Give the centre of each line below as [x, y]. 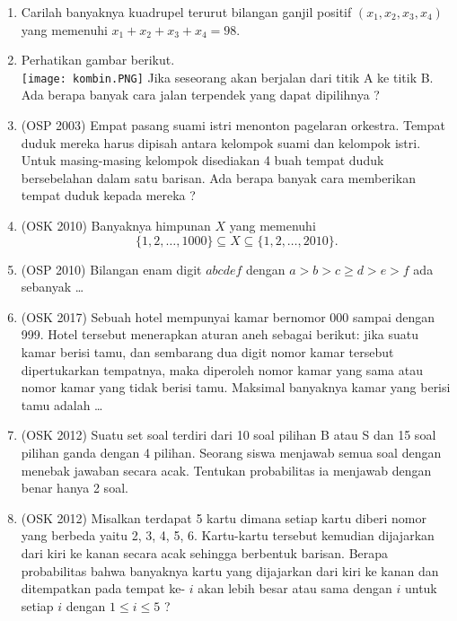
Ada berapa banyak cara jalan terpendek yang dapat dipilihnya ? [200, 95]
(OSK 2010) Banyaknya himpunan [116, 225]
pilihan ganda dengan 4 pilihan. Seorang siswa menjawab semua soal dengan [231, 452]
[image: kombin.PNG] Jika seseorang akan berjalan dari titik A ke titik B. [227, 77]
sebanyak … [53, 287]
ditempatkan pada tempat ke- [103, 588]
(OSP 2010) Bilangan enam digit [111, 269]
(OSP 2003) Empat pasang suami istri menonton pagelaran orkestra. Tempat [233, 125]
